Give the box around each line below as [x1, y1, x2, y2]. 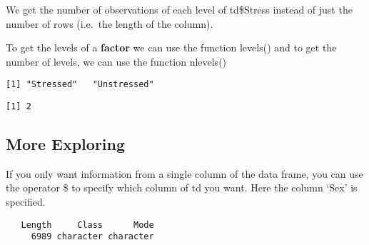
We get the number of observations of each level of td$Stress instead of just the [6, 2, 353, 16]
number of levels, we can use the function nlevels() [6, 54, 227, 69]
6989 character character [31, 231, 154, 242]
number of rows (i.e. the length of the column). [6, 16, 213, 31]
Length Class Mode [21, 219, 154, 230]
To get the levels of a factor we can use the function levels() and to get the [6, 40, 337, 55]
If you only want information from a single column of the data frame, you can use [6, 166, 363, 181]
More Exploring [6, 133, 126, 155]
